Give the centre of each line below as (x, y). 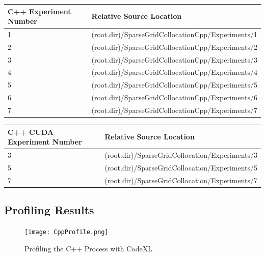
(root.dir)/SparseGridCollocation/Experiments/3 (181, 155)
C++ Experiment (39, 11)
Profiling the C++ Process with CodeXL (88, 248)
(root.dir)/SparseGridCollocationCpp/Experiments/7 (174, 110)
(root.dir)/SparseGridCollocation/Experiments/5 (181, 167)
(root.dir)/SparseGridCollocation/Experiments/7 (181, 180)
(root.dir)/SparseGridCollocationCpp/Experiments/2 (174, 47)
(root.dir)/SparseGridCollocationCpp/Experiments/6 (174, 97)
